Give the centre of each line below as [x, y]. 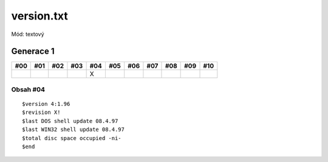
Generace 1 [33, 51]
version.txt [39, 16]
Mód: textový [28, 34]
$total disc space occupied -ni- [72, 138]
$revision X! [41, 112]
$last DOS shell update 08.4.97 [70, 121]
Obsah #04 [28, 90]
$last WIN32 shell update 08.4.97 [73, 130]
